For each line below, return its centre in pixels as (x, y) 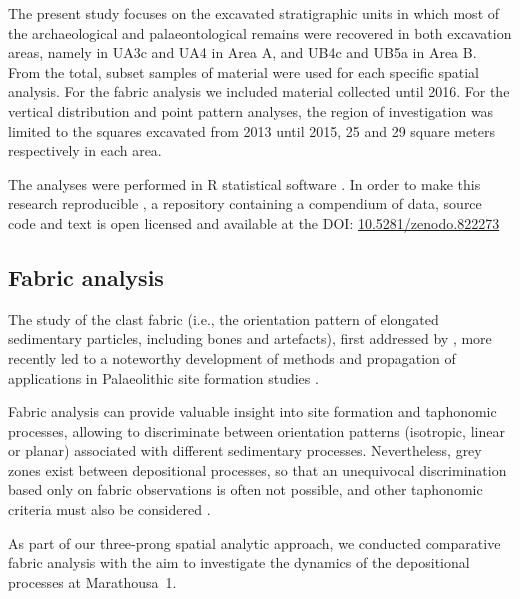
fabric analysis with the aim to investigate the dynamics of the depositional (239, 562)
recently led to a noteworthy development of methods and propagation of (232, 357)
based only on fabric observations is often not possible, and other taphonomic (245, 489)
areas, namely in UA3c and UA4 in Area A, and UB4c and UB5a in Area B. (242, 52)
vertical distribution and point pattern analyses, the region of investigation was (251, 110)
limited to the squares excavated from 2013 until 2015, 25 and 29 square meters (251, 130)
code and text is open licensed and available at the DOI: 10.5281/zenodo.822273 (254, 222)
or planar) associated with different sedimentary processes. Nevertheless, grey (245, 450)
